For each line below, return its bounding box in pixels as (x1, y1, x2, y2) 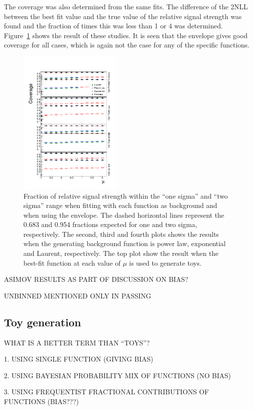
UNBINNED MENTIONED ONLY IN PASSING (4, 290, 151, 300)
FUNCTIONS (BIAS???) (4, 396, 79, 407)
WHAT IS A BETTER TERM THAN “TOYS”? (4, 337, 150, 347)
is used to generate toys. (129, 257, 202, 268)
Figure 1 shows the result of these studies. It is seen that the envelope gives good (4, 30, 248, 40)
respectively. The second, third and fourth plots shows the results (23, 228, 219, 239)
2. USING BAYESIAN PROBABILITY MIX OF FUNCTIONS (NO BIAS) (4, 370, 231, 380)
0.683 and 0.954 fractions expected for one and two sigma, (23, 219, 197, 229)
